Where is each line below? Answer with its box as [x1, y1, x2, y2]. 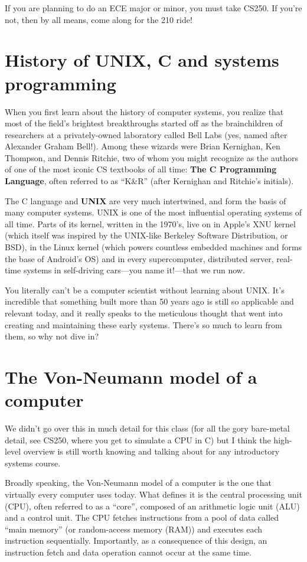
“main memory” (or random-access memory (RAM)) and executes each [5, 522, 263, 535]
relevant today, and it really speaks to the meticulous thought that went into [5, 307, 283, 319]
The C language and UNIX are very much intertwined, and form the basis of [5, 194, 286, 207]
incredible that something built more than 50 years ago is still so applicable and [5, 295, 294, 308]
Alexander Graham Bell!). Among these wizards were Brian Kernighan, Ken [5, 140, 280, 152]
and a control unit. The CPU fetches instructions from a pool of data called [5, 511, 279, 524]
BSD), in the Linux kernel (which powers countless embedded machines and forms [5, 241, 302, 253]
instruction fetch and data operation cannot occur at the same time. [5, 546, 252, 558]
